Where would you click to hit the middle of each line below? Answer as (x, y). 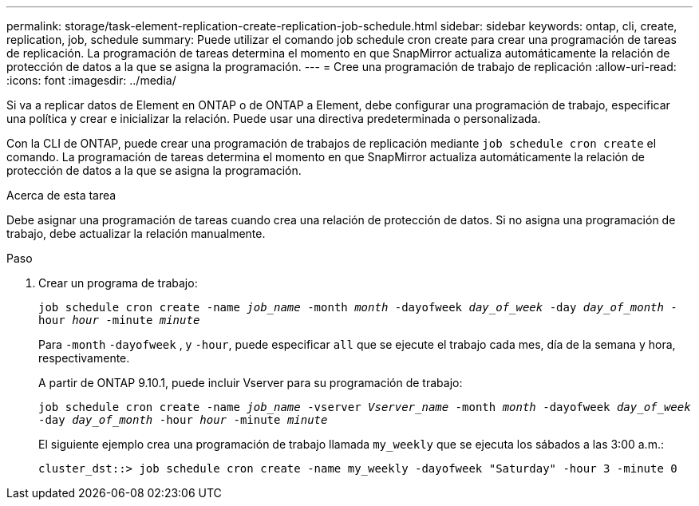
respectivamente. (84, 358)
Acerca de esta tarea (61, 195)
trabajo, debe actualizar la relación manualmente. (136, 233)
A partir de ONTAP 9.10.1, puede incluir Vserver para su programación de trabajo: (251, 383)
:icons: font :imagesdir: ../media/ (91, 80)
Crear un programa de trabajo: (118, 283)
